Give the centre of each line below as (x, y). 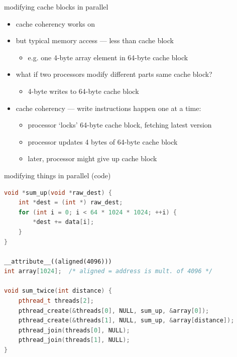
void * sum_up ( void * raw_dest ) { (58, 193)
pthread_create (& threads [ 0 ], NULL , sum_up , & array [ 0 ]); (114, 311)
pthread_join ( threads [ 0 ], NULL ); (74, 330)
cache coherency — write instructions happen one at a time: (108, 108)
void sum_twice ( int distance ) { (58, 291)
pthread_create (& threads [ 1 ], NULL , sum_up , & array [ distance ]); (126, 321)
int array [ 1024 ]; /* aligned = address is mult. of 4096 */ (108, 271)
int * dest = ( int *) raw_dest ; (71, 203)
